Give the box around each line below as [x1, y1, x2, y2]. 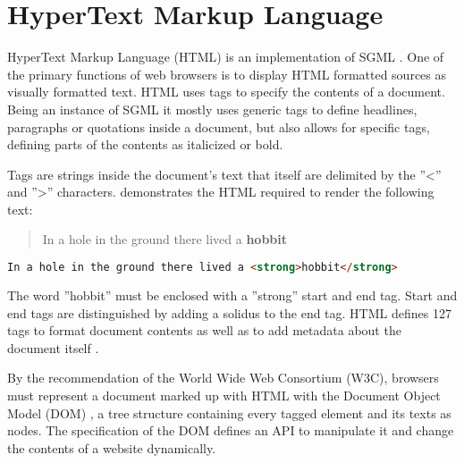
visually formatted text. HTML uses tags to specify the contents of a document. [7, 82, 445, 101]
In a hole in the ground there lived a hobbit [42, 230, 288, 248]
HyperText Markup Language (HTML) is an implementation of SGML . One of [7, 47, 444, 66]
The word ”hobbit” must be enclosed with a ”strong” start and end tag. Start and [7, 285, 458, 304]
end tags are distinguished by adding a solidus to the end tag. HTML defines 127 [7, 303, 451, 322]
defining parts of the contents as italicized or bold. [7, 135, 283, 154]
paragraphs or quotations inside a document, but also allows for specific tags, [7, 117, 430, 136]
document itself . [7, 338, 99, 357]
